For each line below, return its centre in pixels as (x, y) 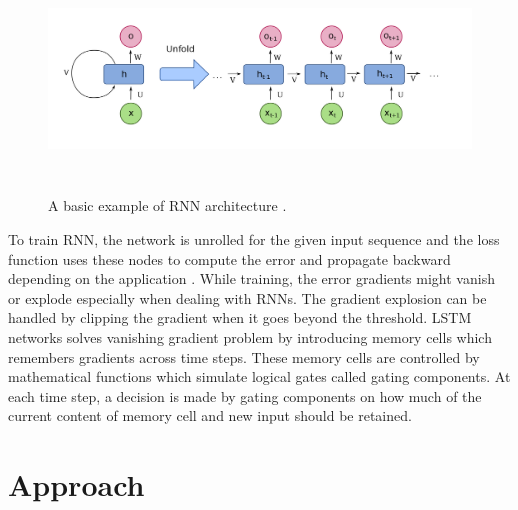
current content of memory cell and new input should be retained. (210, 415)
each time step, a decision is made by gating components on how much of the (245, 395)
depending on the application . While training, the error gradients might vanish (251, 278)
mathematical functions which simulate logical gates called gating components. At (259, 376)
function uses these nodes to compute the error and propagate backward (229, 258)
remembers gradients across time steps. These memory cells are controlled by (244, 356)
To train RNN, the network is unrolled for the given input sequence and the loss (254, 238)
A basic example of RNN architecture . (167, 205)
